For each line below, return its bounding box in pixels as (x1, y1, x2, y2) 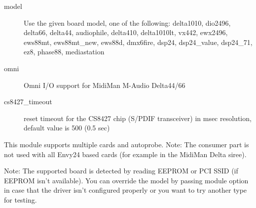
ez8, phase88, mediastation (24, 46, 105, 57)
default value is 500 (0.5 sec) (24, 123, 110, 133)
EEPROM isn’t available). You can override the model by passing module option (4, 175, 249, 185)
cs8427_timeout (4, 96, 52, 107)
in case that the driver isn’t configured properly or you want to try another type (4, 185, 247, 195)
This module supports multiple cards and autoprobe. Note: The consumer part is (4, 139, 249, 149)
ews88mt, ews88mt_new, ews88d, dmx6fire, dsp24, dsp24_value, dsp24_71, (24, 37, 253, 47)
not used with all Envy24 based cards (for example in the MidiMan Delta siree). (4, 149, 247, 159)
